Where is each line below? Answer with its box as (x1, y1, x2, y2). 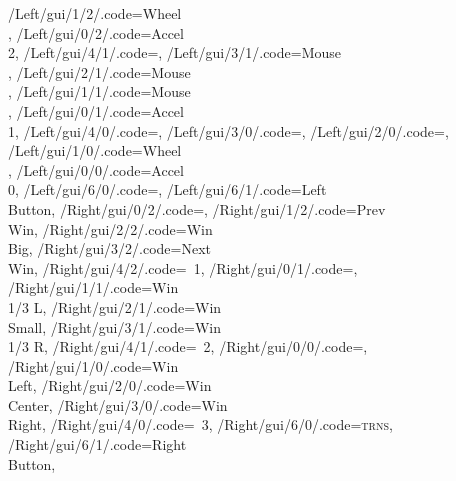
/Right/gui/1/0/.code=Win (8, 355, 179, 376)
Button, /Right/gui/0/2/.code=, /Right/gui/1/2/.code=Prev (8, 198, 386, 219)
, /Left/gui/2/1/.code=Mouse (8, 61, 191, 82)
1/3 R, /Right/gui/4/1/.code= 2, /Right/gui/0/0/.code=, (8, 336, 368, 357)
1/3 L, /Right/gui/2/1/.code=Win (8, 296, 222, 317)
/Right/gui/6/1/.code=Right (8, 434, 187, 455)
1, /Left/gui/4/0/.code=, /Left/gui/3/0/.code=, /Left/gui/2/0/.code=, (8, 120, 449, 141)
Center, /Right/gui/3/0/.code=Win (8, 394, 228, 415)
